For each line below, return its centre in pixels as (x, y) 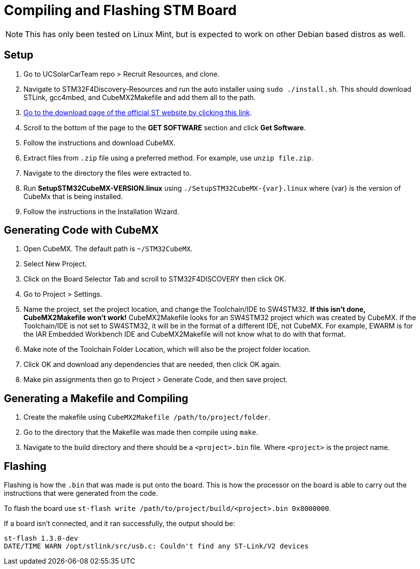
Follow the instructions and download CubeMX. (100, 142)
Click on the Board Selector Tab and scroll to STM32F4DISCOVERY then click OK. (155, 279)
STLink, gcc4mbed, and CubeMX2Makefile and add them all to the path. (140, 97)
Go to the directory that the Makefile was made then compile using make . (141, 432)
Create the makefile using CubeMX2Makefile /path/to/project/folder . (147, 417)
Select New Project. (55, 264)
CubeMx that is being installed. (73, 196)
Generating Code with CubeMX (81, 230)
